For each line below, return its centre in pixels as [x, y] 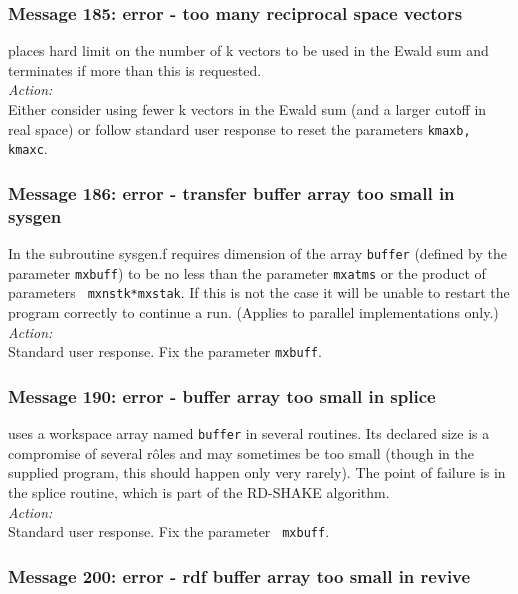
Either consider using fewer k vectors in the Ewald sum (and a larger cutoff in [247, 109]
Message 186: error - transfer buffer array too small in [231, 192]
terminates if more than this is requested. [135, 69]
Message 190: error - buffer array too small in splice [222, 395]
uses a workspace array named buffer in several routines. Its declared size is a [249, 433]
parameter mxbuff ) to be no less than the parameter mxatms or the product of [247, 272]
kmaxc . [28, 148]
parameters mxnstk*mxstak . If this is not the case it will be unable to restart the [259, 292]
